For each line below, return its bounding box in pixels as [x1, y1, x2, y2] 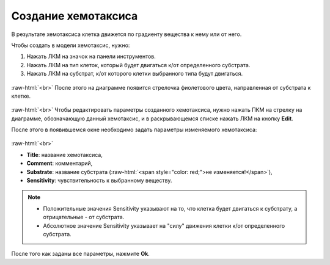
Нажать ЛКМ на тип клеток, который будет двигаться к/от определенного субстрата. [26, 61, 251, 68]
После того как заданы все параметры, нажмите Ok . [11, 250, 150, 258]
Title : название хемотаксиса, [26, 151, 103, 158]
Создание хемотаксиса [11, 9, 138, 23]
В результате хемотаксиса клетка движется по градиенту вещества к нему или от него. [11, 31, 242, 38]
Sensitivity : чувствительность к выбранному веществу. [26, 177, 172, 184]
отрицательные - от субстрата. [43, 214, 125, 221]
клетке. [11, 92, 31, 100]
